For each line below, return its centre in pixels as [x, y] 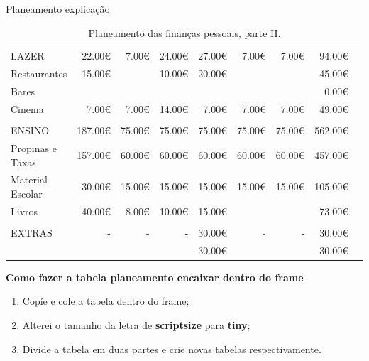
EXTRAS [32, 232]
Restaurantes [39, 74]
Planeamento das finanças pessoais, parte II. [184, 32]
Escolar [27, 193]
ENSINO [30, 130]
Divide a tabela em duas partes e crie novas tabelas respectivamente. [172, 349]
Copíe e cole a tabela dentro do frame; [106, 301]
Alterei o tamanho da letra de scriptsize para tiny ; [136, 325]
